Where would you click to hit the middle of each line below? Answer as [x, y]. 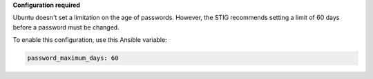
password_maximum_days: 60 [73, 58]
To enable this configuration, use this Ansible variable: [90, 40]
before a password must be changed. [66, 27]
